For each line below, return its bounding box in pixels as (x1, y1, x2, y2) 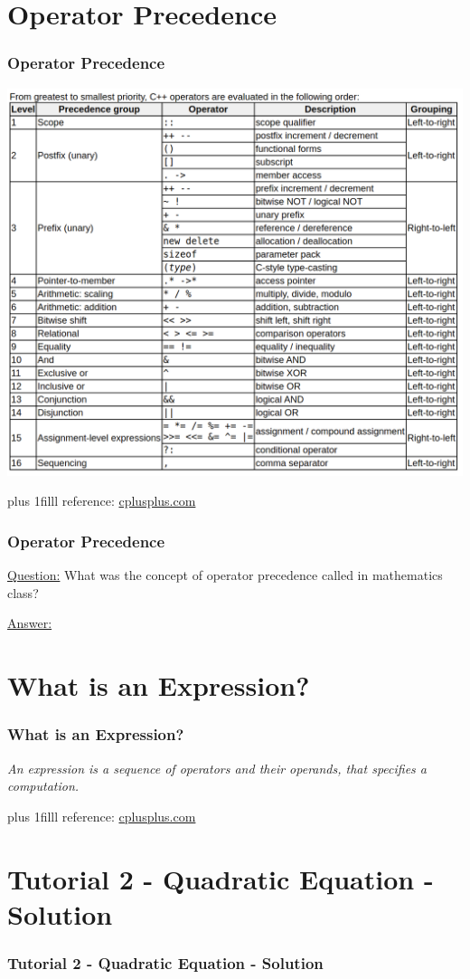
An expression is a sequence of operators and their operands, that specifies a (7, 758, 428, 777)
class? (7, 583, 39, 602)
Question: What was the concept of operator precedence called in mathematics (7, 566, 443, 585)
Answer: (7, 613, 52, 632)
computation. (7, 776, 80, 795)
